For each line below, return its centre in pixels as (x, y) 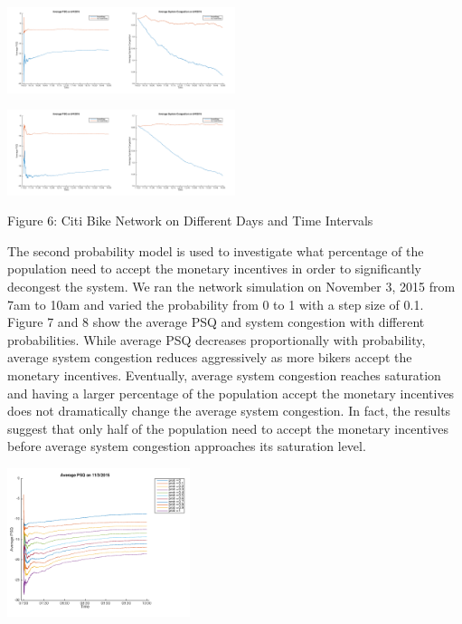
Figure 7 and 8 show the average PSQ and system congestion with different (216, 322)
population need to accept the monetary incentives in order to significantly (215, 269)
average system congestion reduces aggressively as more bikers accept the (210, 357)
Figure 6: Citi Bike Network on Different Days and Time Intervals (190, 221)
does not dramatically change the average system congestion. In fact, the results (229, 411)
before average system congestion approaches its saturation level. (187, 446)
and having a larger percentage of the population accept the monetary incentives (231, 393)
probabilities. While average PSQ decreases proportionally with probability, (217, 339)
